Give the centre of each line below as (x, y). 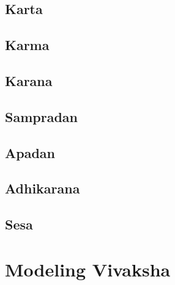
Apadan (30, 152)
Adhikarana (43, 188)
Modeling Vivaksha (88, 269)
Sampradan (41, 116)
